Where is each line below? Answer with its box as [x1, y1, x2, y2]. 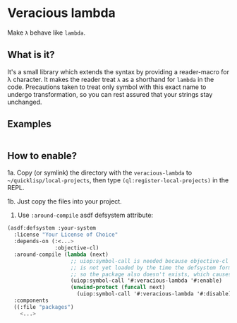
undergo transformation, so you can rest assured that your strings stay [7, 90, 213, 98]
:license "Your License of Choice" [13, 231, 119, 238]
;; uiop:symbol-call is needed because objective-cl [70, 257, 229, 264]
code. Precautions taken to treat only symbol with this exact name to [7, 83, 207, 91]
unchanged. [7, 98, 42, 106]
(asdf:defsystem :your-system [7, 225, 97, 232]
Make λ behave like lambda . [7, 28, 86, 37]
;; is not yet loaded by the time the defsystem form [70, 264, 232, 271]
